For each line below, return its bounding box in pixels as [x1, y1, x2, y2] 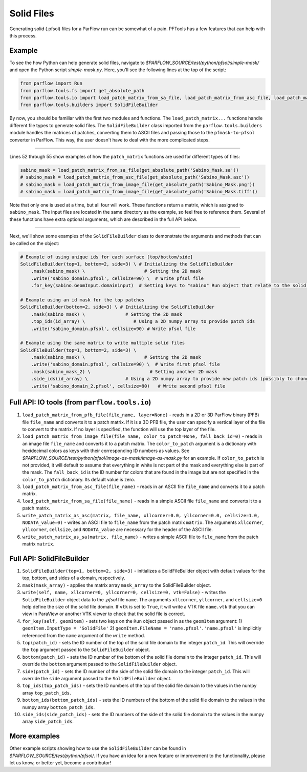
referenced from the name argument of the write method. [22, 632, 145, 638]
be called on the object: [9, 240, 59, 246]
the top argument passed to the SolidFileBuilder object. [22, 646, 150, 653]
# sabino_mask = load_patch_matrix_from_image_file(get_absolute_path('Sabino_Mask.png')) [20, 181, 255, 187]
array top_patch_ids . [22, 689, 71, 696]
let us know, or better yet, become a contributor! [9, 759, 112, 766]
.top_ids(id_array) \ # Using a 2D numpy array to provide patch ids [31, 318, 255, 324]
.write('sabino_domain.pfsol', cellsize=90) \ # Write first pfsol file [31, 361, 220, 368]
